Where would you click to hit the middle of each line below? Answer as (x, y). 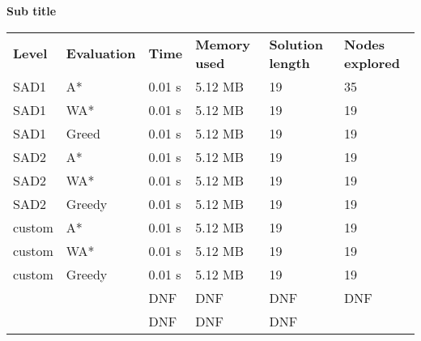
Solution (296, 44)
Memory (223, 44)
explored (372, 62)
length (289, 62)
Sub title (32, 11)
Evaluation (101, 53)
